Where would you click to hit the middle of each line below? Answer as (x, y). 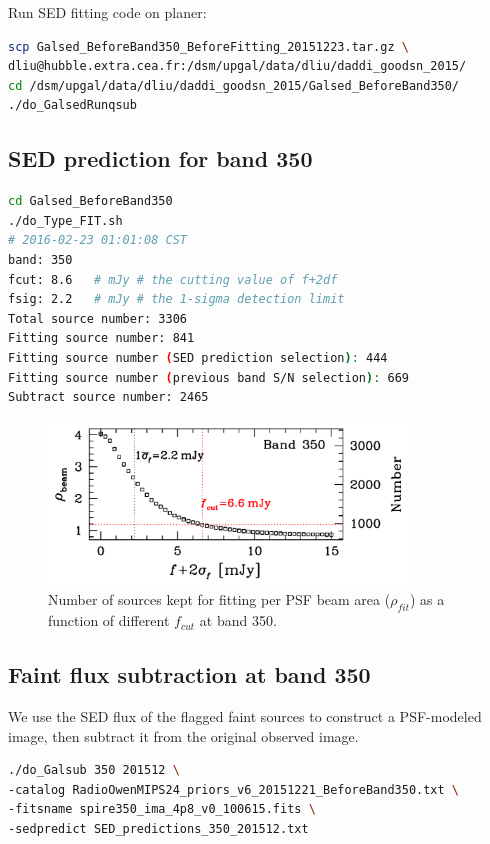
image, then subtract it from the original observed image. (183, 735)
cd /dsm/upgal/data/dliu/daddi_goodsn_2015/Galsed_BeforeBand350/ (234, 85)
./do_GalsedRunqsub (72, 105)
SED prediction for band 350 (160, 158)
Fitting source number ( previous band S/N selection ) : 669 (208, 377)
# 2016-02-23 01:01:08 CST (97, 240)
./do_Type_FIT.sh (65, 220)
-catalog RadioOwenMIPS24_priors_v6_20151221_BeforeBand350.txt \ (234, 789)
